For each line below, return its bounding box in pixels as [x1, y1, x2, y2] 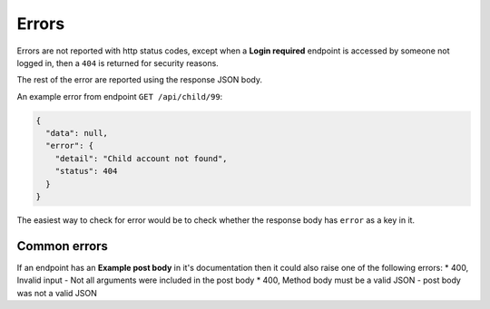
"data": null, [45, 128, 109, 139]
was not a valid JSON [16, 287, 97, 298]
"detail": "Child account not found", [54, 153, 228, 163]
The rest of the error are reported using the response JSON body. [16, 74, 263, 85]
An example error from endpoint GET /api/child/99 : [16, 91, 223, 101]
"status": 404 [54, 166, 118, 177]
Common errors [16, 238, 109, 254]
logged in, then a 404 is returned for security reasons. [16, 57, 220, 68]
